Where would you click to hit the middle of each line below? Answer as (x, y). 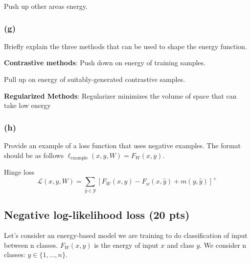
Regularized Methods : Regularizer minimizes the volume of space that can (120, 95)
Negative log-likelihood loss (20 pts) (97, 215)
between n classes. (31, 245)
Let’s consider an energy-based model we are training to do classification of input (126, 235)
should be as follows (34, 155)
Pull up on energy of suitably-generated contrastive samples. (95, 79)
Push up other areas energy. (46, 6)
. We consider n (223, 245)
